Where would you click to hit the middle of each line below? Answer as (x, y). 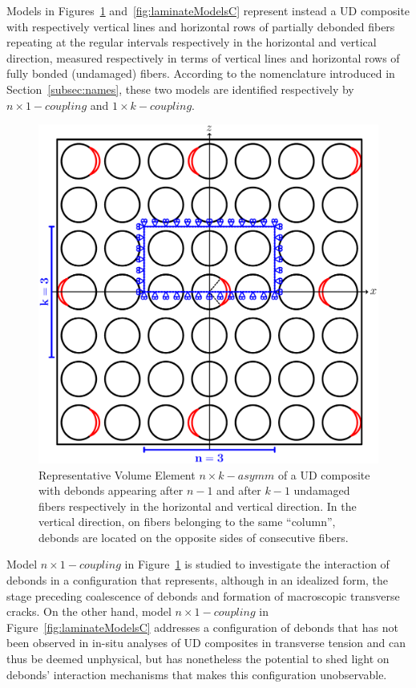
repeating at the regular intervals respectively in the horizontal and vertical (192, 42)
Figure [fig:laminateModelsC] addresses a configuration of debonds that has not (202, 627)
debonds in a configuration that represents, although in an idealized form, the (198, 580)
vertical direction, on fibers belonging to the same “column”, (187, 522)
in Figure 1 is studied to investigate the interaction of (257, 564)
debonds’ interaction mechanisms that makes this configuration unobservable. (197, 674)
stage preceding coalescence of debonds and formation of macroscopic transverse (203, 595)
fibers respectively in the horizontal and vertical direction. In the (198, 506)
